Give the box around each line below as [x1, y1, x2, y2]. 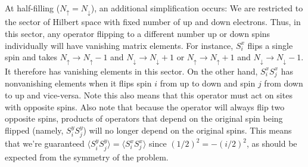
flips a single [247, 39, 293, 51]
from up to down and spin [160, 77, 256, 89]
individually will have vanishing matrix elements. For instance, [5, 39, 234, 51]
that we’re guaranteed [5, 137, 85, 150]
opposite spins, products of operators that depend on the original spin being [5, 112, 283, 125]
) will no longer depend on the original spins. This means [83, 123, 292, 136]
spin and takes [5, 51, 58, 63]
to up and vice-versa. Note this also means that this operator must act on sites [5, 89, 293, 101]
